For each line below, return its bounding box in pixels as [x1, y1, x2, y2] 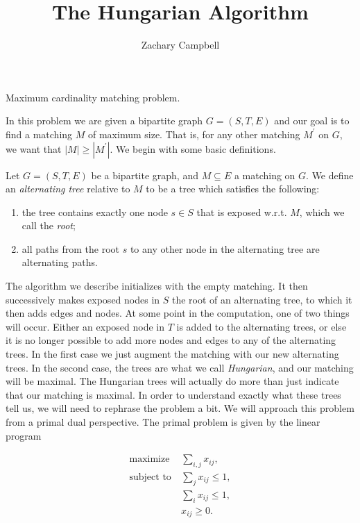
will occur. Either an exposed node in [6, 319, 165, 333]
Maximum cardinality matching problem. [6, 90, 180, 104]
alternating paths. [22, 255, 98, 269]
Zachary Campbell [141, 38, 220, 52]
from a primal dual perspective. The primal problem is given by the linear [6, 415, 320, 429]
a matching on [234, 167, 295, 182]
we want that [6, 141, 62, 156]
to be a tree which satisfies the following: [146, 181, 320, 196]
